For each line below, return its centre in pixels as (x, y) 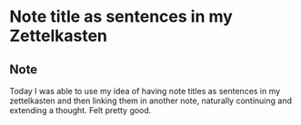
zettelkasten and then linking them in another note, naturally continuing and (151, 101)
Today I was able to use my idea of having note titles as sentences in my (145, 91)
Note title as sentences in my (121, 17)
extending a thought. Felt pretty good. (80, 110)
